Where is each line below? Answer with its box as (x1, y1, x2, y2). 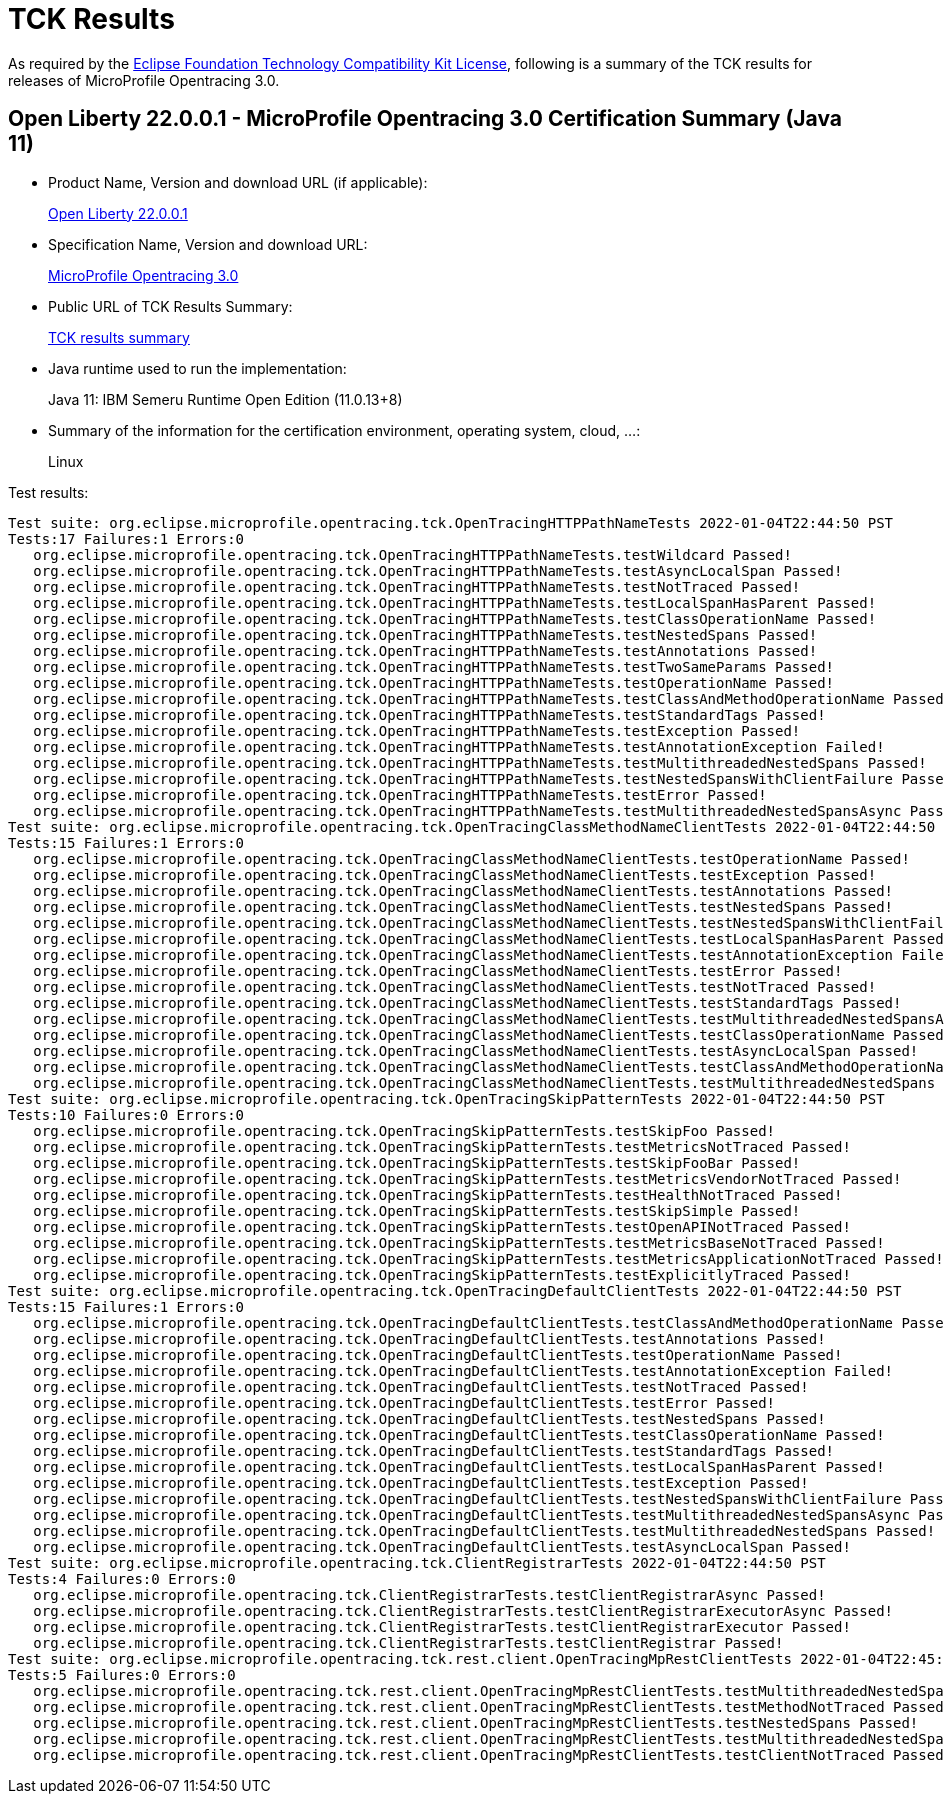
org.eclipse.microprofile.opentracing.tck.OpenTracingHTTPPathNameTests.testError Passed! (33, 786, 767, 803)
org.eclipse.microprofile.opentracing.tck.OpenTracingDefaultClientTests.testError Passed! (33, 1394, 776, 1411)
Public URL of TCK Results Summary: (48, 297, 293, 315)
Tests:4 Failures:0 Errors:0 (8, 1570, 236, 1587)
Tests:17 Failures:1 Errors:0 (8, 530, 245, 547)
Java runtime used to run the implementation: (48, 359, 347, 377)
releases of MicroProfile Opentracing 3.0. (8, 71, 280, 89)
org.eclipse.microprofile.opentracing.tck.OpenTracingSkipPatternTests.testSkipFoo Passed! (33, 1122, 776, 1139)
